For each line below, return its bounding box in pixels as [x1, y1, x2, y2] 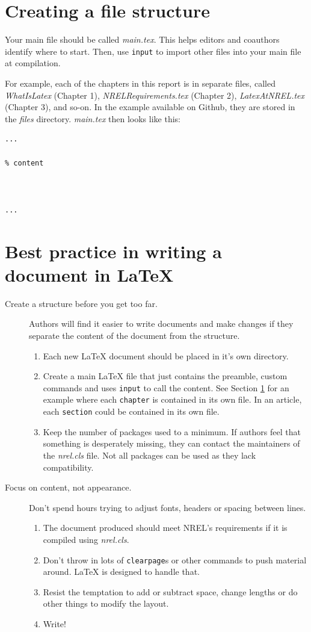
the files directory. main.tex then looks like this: [5, 112, 180, 125]
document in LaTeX [5, 262, 174, 287]
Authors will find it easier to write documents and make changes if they [29, 317, 294, 330]
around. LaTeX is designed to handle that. [43, 565, 200, 578]
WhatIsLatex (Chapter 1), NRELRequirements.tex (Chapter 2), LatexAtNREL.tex [5, 88, 305, 101]
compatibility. [43, 460, 94, 473]
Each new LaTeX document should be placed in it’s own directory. [43, 349, 289, 362]
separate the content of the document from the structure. [29, 329, 240, 341]
